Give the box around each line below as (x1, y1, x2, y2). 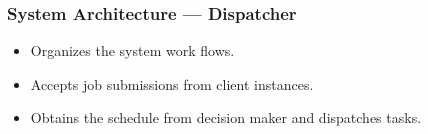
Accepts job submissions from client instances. (30, 73, 314, 94)
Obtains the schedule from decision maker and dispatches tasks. (30, 107, 422, 128)
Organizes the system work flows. (30, 40, 235, 61)
